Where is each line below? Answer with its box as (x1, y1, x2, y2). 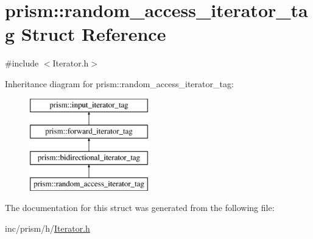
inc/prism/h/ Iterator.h (5, 221, 90, 234)
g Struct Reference (5, 21, 166, 46)
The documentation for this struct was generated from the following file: (5, 201, 275, 214)
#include (5, 57, 39, 70)
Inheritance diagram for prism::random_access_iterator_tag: (5, 77, 234, 90)
